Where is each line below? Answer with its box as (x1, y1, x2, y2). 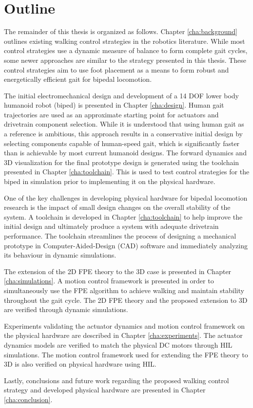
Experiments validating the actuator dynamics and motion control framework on (4, 320, 245, 331)
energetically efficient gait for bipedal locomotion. (4, 74, 152, 84)
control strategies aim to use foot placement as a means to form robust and (4, 64, 229, 74)
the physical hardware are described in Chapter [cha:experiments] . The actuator (4, 330, 243, 340)
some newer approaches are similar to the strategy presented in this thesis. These (4, 55, 247, 65)
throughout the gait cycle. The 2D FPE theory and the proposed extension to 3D (4, 295, 248, 305)
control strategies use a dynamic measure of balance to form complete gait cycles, (4, 45, 248, 56)
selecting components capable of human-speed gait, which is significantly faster (4, 138, 240, 148)
